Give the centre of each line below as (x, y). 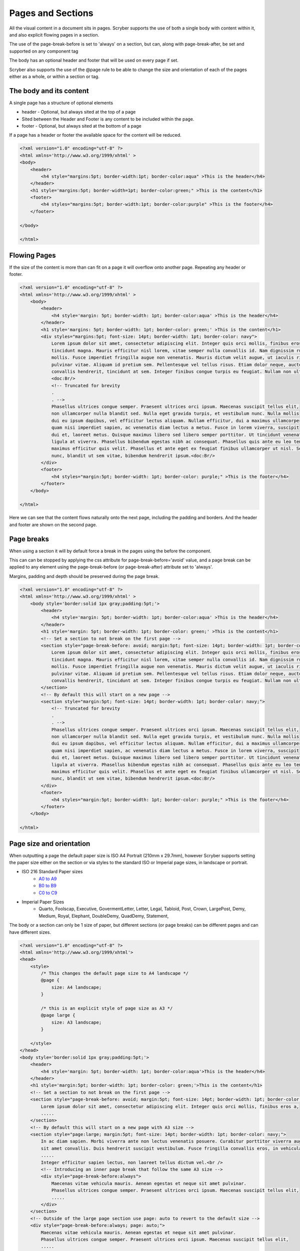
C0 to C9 (48, 893)
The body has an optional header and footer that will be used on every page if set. (94, 61)
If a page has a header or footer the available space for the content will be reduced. (95, 135)
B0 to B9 (48, 886)
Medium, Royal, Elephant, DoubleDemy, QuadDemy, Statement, (104, 916)
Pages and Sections (51, 13)
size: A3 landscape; (76, 1022)
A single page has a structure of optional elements (61, 103)
